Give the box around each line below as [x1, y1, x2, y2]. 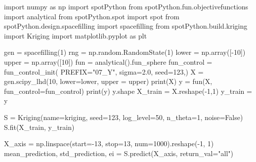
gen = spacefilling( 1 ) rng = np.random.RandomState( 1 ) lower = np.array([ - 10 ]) [4, 47, 246, 57]
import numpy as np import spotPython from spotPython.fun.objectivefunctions [4, 1, 249, 11]
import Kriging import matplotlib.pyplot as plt [4, 30, 147, 40]
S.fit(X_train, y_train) [4, 121, 75, 132]
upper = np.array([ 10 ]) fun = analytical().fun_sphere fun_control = [4, 56, 213, 67]
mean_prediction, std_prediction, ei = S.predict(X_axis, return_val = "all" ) [4, 148, 233, 158]
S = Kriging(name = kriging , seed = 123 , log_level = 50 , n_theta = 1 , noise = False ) [4, 112, 243, 122]
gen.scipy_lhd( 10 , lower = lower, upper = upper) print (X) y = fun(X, [4, 76, 213, 86]
